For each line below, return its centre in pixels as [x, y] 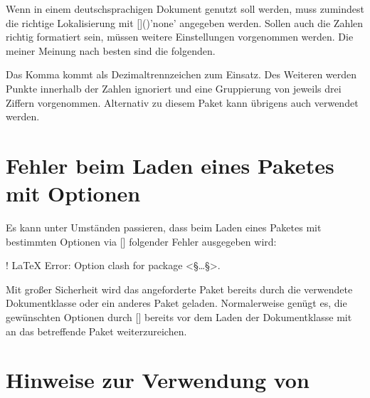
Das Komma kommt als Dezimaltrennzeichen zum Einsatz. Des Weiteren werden [181, 74]
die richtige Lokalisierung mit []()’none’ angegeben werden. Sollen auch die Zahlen [185, 22]
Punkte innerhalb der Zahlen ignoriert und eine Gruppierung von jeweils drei [174, 88]
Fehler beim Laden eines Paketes [170, 165]
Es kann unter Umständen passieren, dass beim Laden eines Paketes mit [164, 227]
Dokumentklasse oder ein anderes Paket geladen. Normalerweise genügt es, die [176, 303]
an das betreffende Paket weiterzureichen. [96, 331]
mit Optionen [73, 193]
